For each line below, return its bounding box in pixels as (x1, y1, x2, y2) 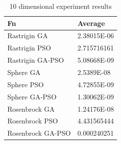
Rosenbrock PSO (7, 116, 58, 126)
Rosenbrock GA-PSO (7, 128, 71, 138)
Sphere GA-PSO (7, 91, 57, 101)
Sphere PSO (7, 79, 44, 89)
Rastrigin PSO (7, 43, 51, 53)
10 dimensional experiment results (9, 1, 112, 11)
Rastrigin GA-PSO (7, 55, 64, 65)
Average (77, 18, 105, 28)
